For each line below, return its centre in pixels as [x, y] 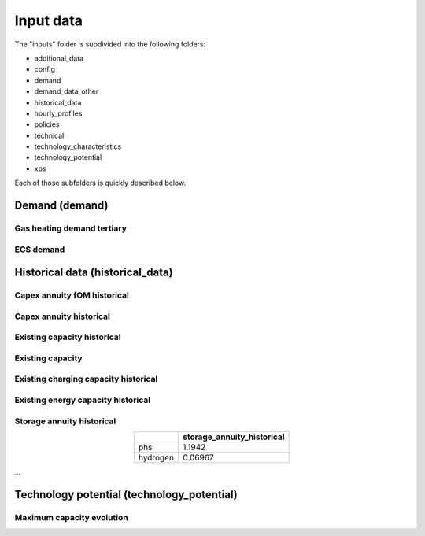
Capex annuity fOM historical [72, 295]
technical [49, 135]
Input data [48, 20]
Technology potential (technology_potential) [126, 495]
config [44, 69]
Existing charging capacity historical [86, 379]
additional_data [59, 58]
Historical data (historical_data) [94, 273]
